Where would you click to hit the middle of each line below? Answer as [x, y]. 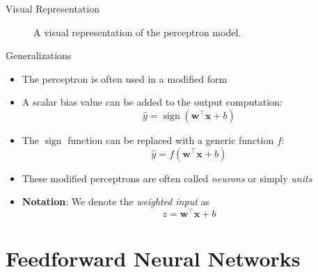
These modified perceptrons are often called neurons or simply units [167, 178]
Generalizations [39, 55]
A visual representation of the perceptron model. [137, 32]
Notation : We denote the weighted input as [116, 201]
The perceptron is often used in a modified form [125, 78]
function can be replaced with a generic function [171, 139]
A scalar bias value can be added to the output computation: [152, 102]
